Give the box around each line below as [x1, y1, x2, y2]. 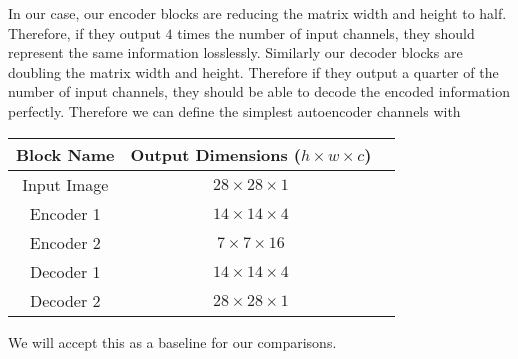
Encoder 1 [29, 201, 101, 225]
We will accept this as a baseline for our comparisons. [8, 331, 337, 352]
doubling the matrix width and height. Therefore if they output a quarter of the [8, 61, 499, 82]
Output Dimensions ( [130, 142, 301, 166]
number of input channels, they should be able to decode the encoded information [8, 81, 510, 102]
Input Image [22, 172, 109, 196]
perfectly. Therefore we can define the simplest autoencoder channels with [8, 100, 461, 121]
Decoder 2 [30, 288, 101, 312]
